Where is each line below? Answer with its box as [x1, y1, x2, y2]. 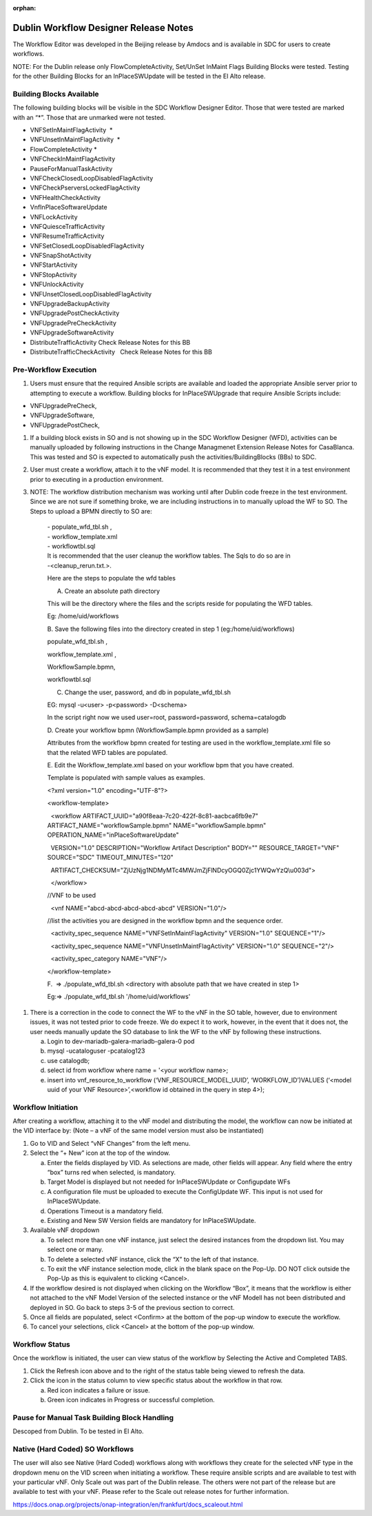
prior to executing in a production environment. [30, 475, 164, 483]
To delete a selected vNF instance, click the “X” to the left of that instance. [47, 1255, 259, 1263]
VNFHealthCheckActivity [30, 193, 101, 201]
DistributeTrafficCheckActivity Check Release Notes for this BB [30, 347, 213, 356]
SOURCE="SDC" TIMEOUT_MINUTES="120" [47, 853, 174, 862]
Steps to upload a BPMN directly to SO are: [30, 507, 152, 515]
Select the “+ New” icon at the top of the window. [30, 1149, 170, 1158]
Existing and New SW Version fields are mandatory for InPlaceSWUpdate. [47, 1217, 256, 1224]
